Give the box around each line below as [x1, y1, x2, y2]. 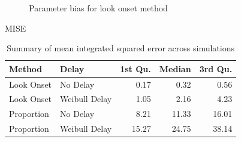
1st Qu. [120, 62, 151, 75]
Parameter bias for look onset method [29, 2, 168, 14]
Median [159, 62, 191, 75]
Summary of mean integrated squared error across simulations [7, 42, 234, 54]
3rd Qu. [199, 62, 233, 75]
